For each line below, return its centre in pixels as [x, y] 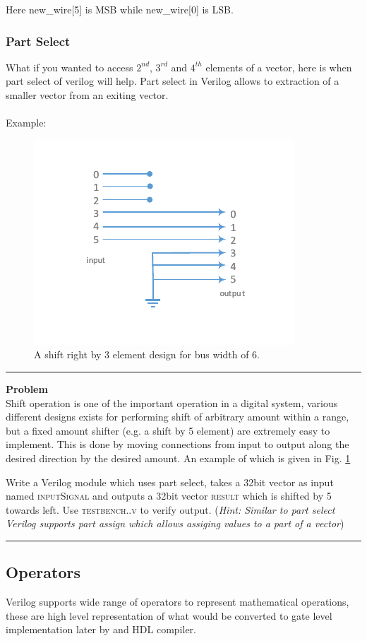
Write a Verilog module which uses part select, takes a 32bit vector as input [170, 482]
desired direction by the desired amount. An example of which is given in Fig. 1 [178, 458]
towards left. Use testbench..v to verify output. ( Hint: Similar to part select [170, 509]
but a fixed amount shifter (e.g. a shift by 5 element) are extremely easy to [168, 430]
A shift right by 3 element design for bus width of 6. [147, 354]
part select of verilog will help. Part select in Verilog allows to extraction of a [173, 81]
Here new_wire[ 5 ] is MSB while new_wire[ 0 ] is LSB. [120, 9]
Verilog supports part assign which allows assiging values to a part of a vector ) [175, 523]
